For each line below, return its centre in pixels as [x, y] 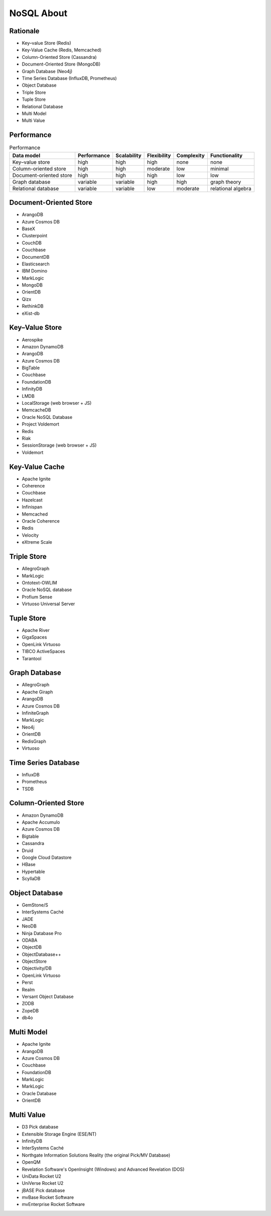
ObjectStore [34, 961]
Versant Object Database [48, 996]
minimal [219, 169]
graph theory [226, 182]
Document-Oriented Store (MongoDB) [61, 64]
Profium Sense [37, 597]
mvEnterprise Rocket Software [53, 1204]
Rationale [24, 31]
